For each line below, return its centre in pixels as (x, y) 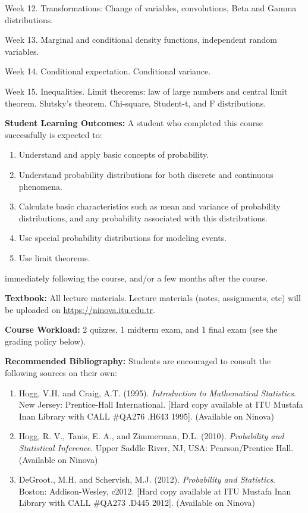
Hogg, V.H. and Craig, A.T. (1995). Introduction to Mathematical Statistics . (157, 392)
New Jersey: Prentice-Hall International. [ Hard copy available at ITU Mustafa (161, 404)
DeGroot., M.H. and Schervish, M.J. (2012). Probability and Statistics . (147, 479)
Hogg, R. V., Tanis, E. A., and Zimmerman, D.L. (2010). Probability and (151, 436)
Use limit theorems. (54, 257)
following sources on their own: (61, 373)
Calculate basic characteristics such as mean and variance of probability (150, 206)
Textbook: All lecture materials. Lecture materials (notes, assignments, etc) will (153, 298)
